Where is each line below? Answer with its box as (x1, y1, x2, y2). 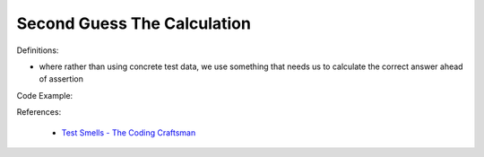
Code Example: (16, 90, 73, 100)
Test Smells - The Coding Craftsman (61, 126, 196, 138)
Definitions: (16, 45, 59, 56)
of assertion (39, 74, 84, 84)
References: (16, 107, 62, 118)
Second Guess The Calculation (16, 13, 251, 33)
